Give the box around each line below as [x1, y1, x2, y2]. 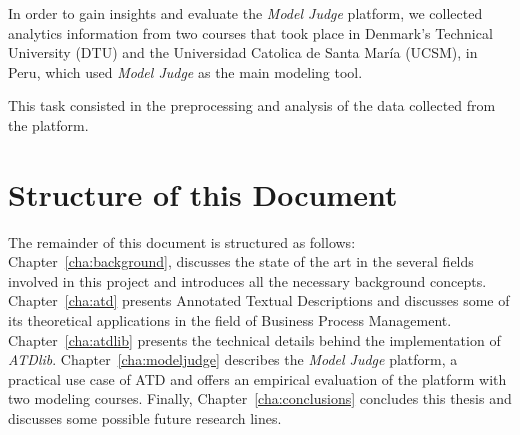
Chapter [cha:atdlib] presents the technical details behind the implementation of [8, 329, 501, 350]
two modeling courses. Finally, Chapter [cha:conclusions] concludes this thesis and [8, 388, 512, 409]
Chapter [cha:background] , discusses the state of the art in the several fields [8, 251, 474, 272]
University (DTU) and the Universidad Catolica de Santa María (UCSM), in [8, 42, 478, 63]
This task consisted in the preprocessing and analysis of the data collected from [8, 95, 496, 116]
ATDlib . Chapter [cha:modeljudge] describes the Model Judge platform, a [8, 349, 458, 370]
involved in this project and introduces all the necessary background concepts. [8, 270, 487, 291]
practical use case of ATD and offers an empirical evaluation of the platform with [8, 368, 507, 389]
